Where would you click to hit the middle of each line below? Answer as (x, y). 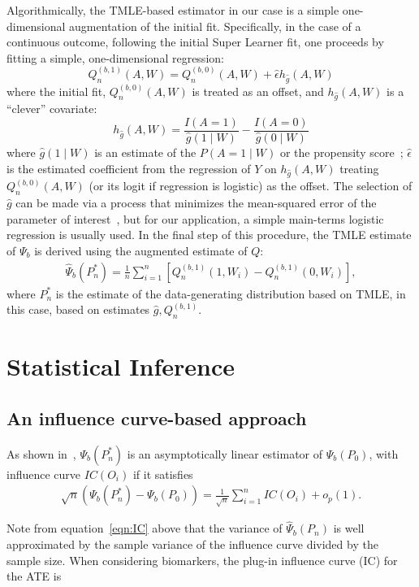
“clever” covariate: (52, 109)
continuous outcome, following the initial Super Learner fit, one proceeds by (195, 42)
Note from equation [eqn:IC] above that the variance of (145, 528)
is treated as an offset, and (258, 91)
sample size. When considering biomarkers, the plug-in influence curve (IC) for (202, 560)
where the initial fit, (56, 91)
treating (359, 168)
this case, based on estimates (78, 309)
